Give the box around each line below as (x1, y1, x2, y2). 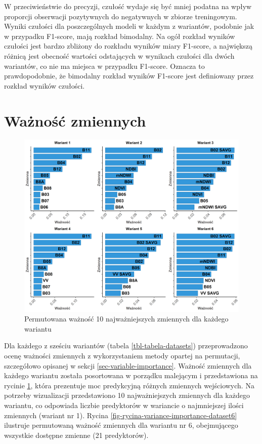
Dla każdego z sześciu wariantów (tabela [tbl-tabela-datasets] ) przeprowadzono (4, 340, 248, 351)
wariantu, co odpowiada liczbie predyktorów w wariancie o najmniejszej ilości (4, 399, 244, 410)
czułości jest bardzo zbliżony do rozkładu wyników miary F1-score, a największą (4, 41, 253, 51)
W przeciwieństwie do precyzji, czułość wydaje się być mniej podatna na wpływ (4, 1, 252, 11)
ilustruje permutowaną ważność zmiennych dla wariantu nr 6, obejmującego (4, 420, 238, 430)
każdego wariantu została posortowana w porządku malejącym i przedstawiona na (4, 370, 258, 381)
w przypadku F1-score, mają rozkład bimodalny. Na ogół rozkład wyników (4, 30, 235, 41)
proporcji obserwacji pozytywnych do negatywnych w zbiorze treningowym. (4, 11, 237, 21)
